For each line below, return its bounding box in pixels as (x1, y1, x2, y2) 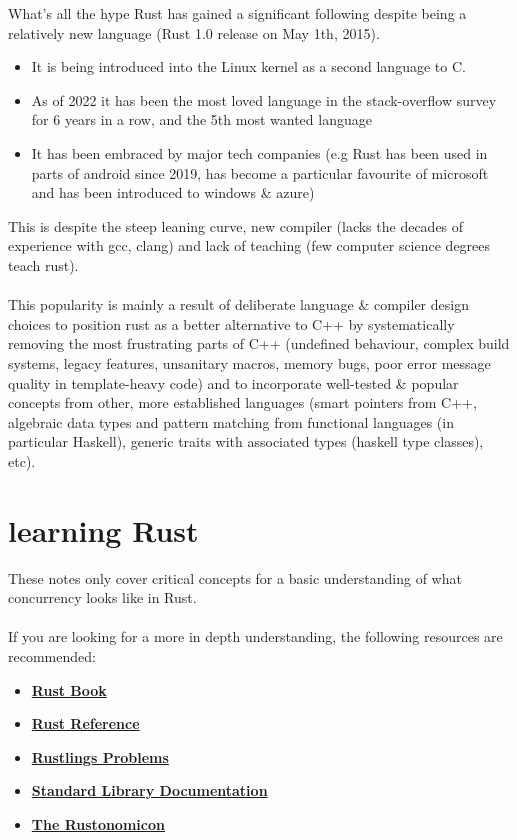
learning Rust (8, 509, 199, 550)
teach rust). (8, 254, 79, 275)
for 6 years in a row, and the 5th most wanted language (31, 109, 372, 130)
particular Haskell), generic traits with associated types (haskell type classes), (8, 431, 484, 452)
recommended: (8, 645, 96, 666)
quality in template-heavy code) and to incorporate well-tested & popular (8, 372, 459, 393)
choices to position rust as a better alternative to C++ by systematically (8, 313, 455, 334)
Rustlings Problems (31, 746, 169, 767)
